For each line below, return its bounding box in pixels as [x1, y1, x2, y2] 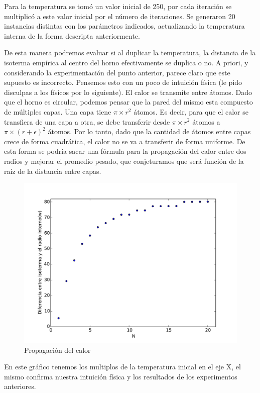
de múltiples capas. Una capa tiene [4, 106, 111, 117]
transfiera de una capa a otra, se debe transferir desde [4, 116, 170, 127]
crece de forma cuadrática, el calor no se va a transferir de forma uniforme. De [4, 136, 245, 146]
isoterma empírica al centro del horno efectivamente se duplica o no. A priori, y [4, 57, 248, 67]
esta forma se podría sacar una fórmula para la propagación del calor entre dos [4, 146, 246, 156]
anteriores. [4, 381, 36, 391]
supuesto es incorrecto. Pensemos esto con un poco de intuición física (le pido [4, 77, 242, 87]
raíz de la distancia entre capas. [4, 165, 101, 176]
